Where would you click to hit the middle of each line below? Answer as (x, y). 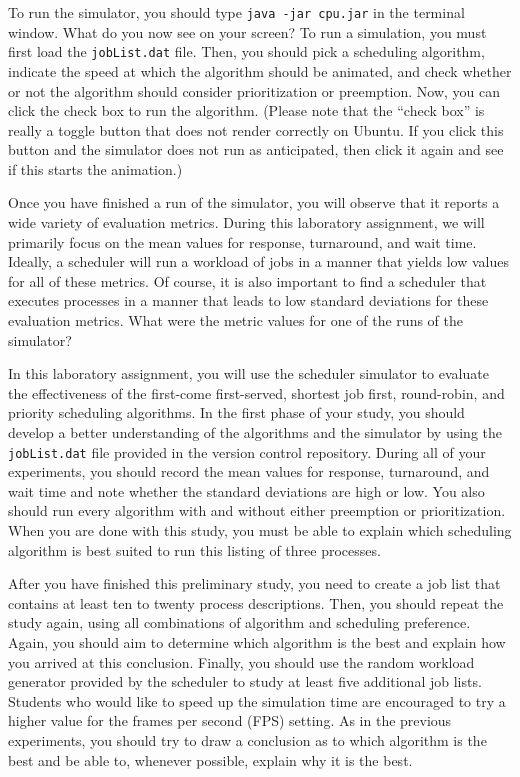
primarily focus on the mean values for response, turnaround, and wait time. (242, 241)
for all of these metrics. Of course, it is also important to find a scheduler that (247, 280)
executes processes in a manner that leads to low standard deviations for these (248, 300)
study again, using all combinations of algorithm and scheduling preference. (239, 622)
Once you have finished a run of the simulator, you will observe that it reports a (254, 202)
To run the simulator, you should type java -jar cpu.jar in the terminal (236, 12)
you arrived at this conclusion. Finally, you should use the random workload (241, 661)
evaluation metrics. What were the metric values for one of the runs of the (235, 320)
